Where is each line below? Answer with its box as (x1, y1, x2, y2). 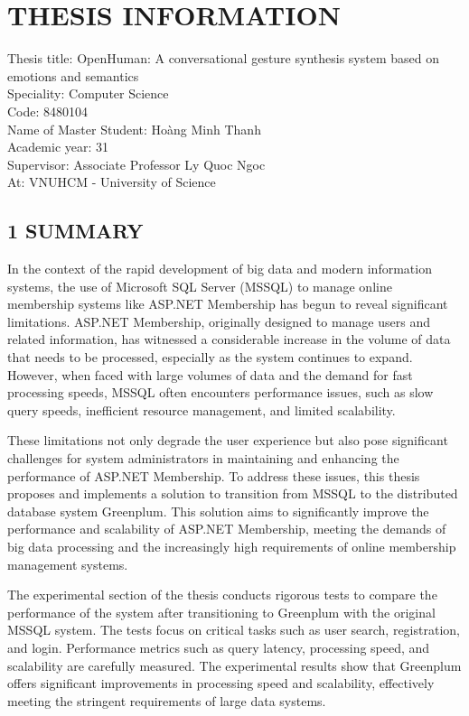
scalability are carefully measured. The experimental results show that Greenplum (7, 656, 462, 674)
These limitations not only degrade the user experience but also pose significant (7, 431, 448, 450)
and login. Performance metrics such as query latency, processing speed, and (7, 637, 430, 656)
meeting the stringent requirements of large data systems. (7, 691, 326, 710)
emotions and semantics (7, 66, 139, 85)
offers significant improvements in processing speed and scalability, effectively (7, 674, 435, 693)
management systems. (7, 554, 128, 573)
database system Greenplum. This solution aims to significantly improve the (7, 501, 429, 520)
